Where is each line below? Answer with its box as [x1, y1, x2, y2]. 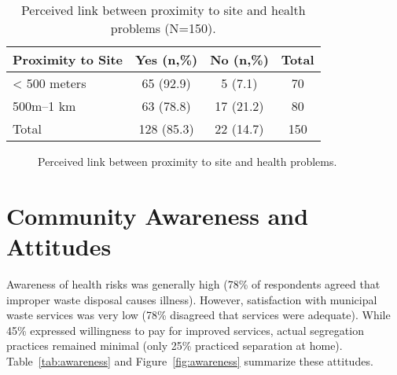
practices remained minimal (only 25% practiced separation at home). [6, 337, 343, 354]
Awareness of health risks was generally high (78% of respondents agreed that [6, 275, 380, 292]
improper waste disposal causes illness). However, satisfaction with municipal [6, 291, 377, 307]
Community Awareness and [6, 199, 309, 231]
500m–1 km [13, 97, 76, 115]
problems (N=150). [110, 19, 216, 37]
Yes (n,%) [134, 50, 198, 68]
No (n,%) [210, 50, 269, 68]
